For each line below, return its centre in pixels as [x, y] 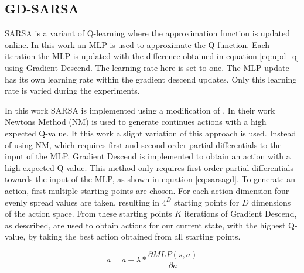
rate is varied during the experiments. [72, 91]
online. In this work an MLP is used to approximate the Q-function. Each [137, 44]
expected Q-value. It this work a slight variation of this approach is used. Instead [151, 133]
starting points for [207, 202]
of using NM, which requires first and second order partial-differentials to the [143, 144]
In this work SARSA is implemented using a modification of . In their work [140, 110]
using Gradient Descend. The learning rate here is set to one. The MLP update [147, 67]
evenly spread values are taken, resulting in [82, 202]
